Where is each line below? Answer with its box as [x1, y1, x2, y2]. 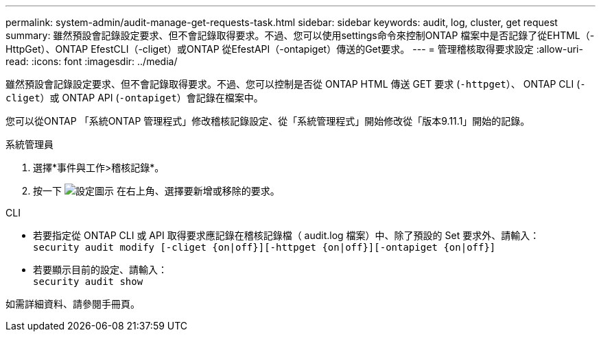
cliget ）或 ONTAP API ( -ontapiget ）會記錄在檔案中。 [5, 92, 263, 103]
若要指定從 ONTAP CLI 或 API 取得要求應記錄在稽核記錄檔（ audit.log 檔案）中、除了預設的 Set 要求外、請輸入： [33, 229, 540, 241]
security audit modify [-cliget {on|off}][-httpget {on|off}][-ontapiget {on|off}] [33, 242, 496, 253]
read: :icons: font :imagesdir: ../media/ [5, 55, 178, 67]
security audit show [33, 276, 143, 287]
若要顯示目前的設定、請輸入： [33, 264, 167, 275]
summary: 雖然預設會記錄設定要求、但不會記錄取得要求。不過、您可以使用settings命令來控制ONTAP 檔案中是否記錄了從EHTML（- [5, 29, 595, 41]
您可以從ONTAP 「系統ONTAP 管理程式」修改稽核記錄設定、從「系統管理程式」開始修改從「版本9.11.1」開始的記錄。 [5, 115, 530, 127]
